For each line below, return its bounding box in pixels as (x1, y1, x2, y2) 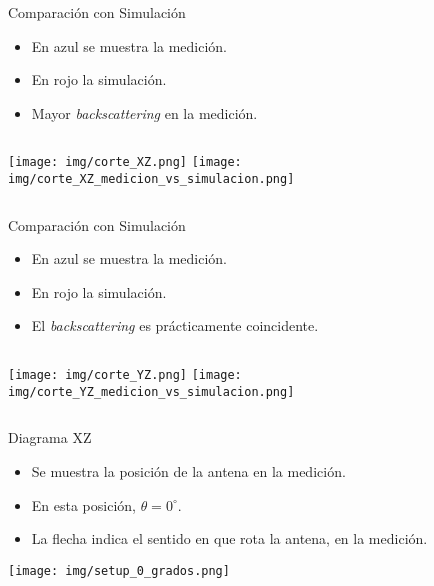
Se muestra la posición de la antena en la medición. (31, 460, 346, 481)
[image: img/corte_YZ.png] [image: (8, 368, 242, 383)
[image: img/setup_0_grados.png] (8, 563, 230, 578)
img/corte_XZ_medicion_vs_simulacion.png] (8, 172, 295, 187)
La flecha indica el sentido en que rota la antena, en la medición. (31, 528, 428, 549)
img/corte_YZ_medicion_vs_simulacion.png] (8, 384, 295, 399)
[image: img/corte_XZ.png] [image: (8, 155, 242, 170)
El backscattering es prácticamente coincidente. (31, 315, 319, 336)
